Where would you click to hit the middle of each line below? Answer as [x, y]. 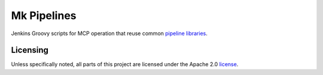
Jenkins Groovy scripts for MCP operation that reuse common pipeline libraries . [109, 33]
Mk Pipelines [44, 15]
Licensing [30, 50]
